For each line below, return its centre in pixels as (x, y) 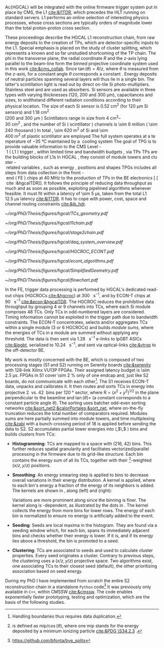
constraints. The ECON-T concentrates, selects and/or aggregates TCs (76, 322)
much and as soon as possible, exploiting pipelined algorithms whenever (78, 188)
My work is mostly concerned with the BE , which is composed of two (74, 360)
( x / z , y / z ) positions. (31, 465)
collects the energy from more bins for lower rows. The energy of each (83, 510)
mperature (16, 141)
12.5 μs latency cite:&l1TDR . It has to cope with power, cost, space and (76, 199)
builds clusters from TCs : (30, 434)
